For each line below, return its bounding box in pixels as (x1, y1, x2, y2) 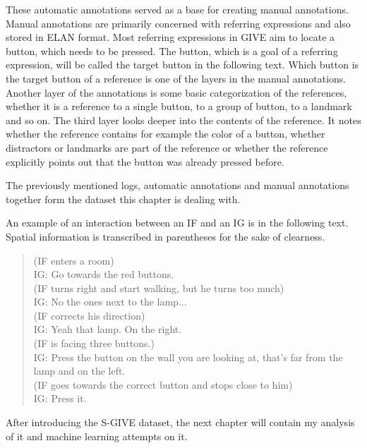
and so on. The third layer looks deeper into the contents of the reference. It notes (6, 112, 361, 127)
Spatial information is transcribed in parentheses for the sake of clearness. (6, 229, 325, 243)
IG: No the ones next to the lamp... (33, 294, 187, 309)
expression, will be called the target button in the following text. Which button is (6, 57, 359, 72)
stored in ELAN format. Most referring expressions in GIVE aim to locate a (6, 30, 335, 44)
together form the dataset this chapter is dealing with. (6, 191, 241, 206)
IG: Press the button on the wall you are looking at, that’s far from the (33, 349, 343, 364)
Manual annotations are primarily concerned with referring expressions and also (6, 16, 351, 30)
